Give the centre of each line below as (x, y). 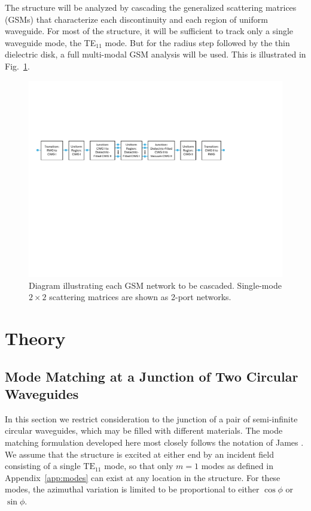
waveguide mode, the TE (51, 42)
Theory (35, 338)
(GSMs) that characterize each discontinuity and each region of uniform (136, 19)
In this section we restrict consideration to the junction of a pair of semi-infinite (151, 418)
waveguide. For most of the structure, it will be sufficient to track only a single (149, 31)
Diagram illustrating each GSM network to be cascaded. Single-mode (155, 285)
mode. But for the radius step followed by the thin (197, 42)
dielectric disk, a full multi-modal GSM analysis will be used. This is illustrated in (155, 54)
